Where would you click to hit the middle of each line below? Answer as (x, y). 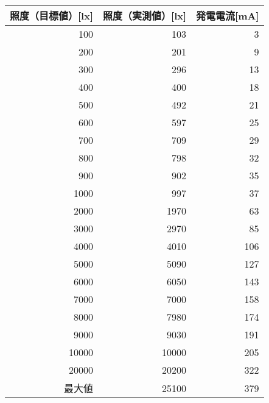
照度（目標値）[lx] (52, 16)
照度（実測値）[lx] (145, 16)
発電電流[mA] (228, 16)
